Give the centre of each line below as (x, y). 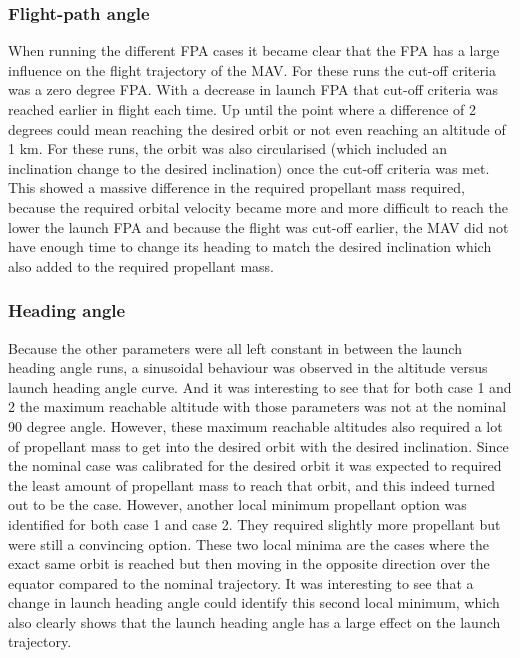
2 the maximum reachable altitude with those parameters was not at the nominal (257, 406)
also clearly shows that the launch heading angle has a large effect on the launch (254, 621)
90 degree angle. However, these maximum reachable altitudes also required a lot (255, 425)
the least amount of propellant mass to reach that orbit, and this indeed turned (251, 484)
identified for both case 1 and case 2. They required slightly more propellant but (254, 523)
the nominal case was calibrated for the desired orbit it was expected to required (255, 465)
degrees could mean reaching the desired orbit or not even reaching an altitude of (257, 128)
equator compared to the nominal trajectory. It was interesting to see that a (241, 582)
